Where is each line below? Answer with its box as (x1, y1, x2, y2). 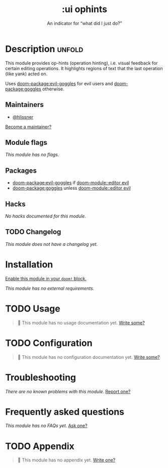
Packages (5, 166, 37, 175)
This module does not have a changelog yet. (5, 241, 98, 247)
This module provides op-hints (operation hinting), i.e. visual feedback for (5, 60, 158, 66)
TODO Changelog (5, 228, 61, 236)
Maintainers (5, 100, 44, 109)
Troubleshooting (5, 372, 76, 383)
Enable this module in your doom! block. (5, 275, 87, 281)
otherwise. (42, 86, 64, 92)
